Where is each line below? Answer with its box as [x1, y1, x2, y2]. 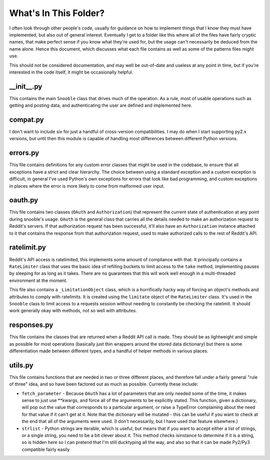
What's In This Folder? [9, 8, 105, 19]
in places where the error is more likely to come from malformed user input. [9, 183, 165, 189]
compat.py [9, 116, 44, 124]
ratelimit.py [9, 243, 46, 252]
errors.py [9, 149, 39, 157]
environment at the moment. [9, 277, 67, 283]
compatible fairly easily [21, 446, 70, 452]
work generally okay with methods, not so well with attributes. [9, 308, 137, 314]
